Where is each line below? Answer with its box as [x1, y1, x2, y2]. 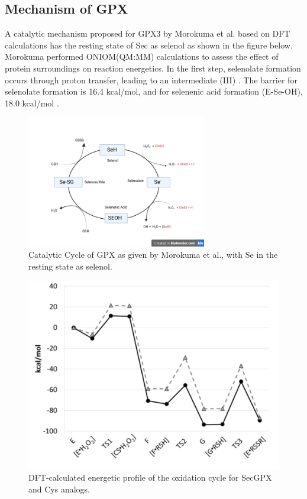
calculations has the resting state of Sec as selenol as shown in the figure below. [5, 38, 293, 51]
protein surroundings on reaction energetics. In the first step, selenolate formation [5, 61, 301, 74]
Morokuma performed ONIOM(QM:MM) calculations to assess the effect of [5, 50, 279, 63]
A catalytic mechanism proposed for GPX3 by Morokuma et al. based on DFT [5, 27, 290, 40]
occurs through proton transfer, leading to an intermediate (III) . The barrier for [5, 73, 298, 86]
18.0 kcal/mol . [5, 96, 59, 109]
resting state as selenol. [28, 260, 112, 273]
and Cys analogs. [28, 482, 90, 495]
